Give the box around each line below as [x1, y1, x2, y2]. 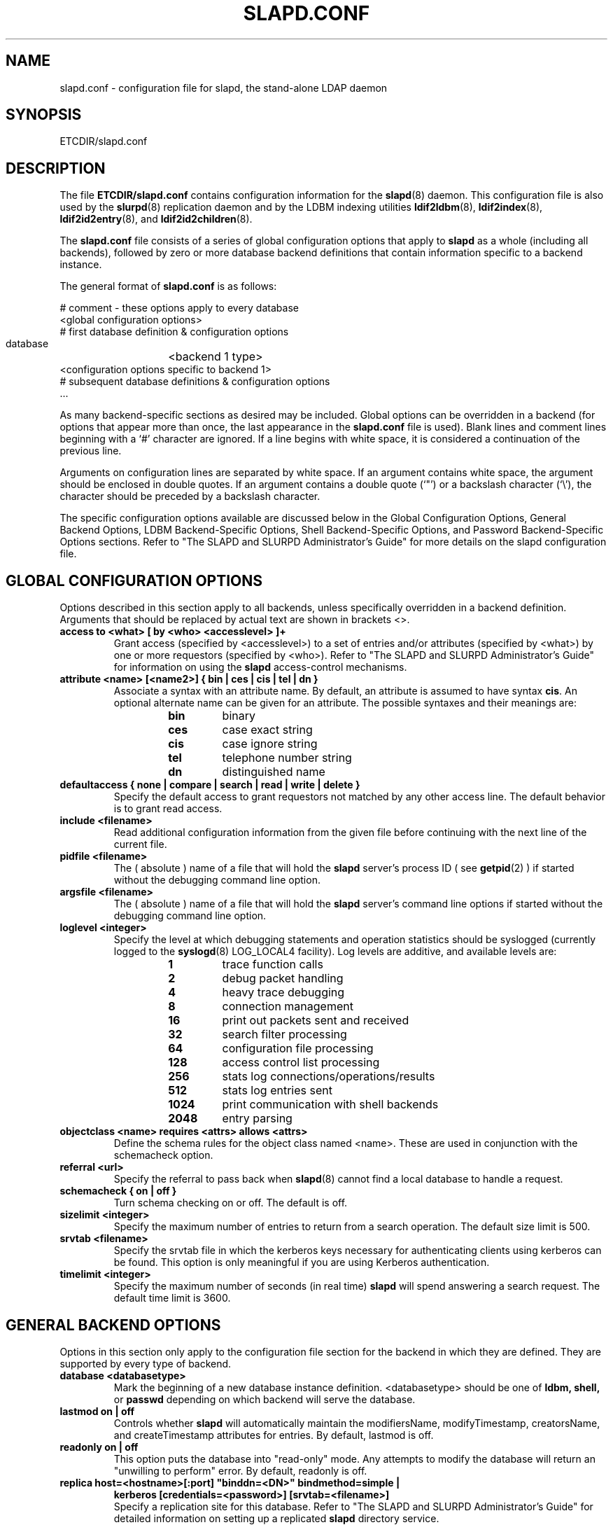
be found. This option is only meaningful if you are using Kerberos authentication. [113, 1256, 490, 1269]
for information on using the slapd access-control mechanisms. [113, 661, 407, 674]
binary [222, 709, 255, 723]
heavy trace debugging [222, 985, 345, 1000]
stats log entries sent [222, 1083, 332, 1098]
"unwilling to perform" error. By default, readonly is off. [113, 1464, 367, 1477]
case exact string [222, 723, 313, 737]
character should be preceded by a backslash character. [59, 490, 320, 503]
